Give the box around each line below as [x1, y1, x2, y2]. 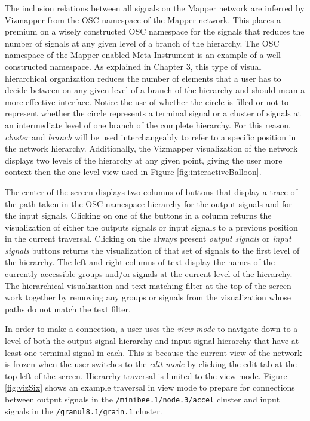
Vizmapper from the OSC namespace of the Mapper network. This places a [5, 13, 281, 26]
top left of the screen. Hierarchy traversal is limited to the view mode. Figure [5, 369, 287, 382]
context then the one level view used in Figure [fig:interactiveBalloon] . [5, 165, 262, 178]
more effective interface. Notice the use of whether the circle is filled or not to [5, 95, 289, 107]
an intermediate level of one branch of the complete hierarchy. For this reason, [5, 118, 291, 131]
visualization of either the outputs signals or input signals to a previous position [5, 220, 298, 233]
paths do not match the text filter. [5, 302, 131, 315]
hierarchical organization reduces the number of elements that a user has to [5, 72, 281, 84]
